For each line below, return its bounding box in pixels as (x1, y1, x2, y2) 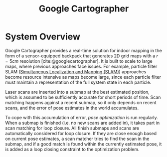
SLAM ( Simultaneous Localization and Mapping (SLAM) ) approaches (5, 68, 147, 75)
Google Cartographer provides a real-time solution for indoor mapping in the (5, 47, 162, 53)
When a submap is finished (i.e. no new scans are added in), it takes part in (5, 120, 160, 126)
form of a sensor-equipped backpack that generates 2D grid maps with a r (5, 53, 159, 59)
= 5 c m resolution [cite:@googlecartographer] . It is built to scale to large (5, 58, 153, 64)
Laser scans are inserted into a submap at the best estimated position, (5, 89, 150, 95)
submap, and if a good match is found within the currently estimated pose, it (5, 141, 162, 147)
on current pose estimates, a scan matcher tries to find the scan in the (5, 136, 150, 142)
